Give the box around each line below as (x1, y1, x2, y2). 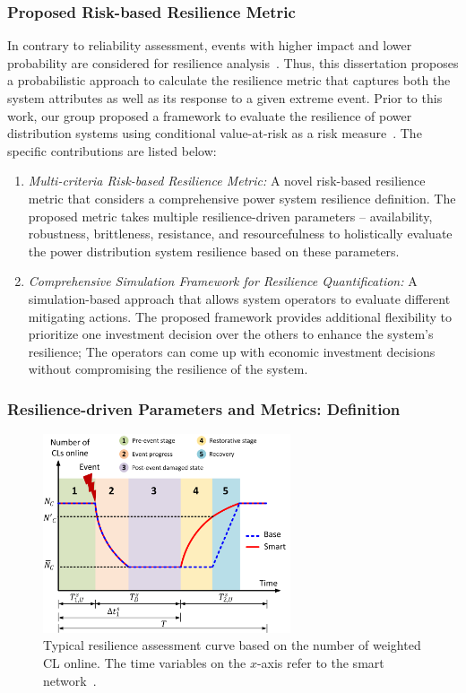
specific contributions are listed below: (7, 141, 217, 160)
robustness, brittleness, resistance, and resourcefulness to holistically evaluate (28, 224, 453, 243)
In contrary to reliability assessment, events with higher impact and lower (7, 36, 412, 55)
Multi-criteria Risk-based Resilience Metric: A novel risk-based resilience (28, 171, 426, 190)
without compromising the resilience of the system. (28, 359, 308, 378)
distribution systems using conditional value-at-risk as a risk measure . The (7, 124, 422, 143)
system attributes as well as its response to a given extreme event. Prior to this (7, 89, 443, 107)
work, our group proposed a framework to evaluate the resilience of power (7, 106, 412, 125)
